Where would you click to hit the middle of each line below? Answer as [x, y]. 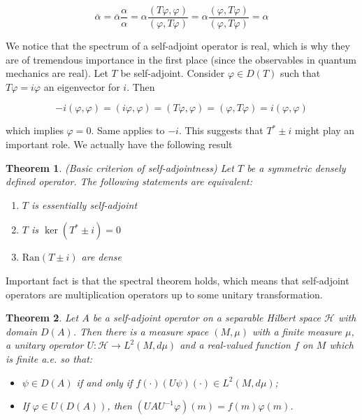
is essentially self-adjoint [84, 204]
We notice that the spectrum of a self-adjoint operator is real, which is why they [178, 46]
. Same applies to [128, 130]
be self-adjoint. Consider [173, 73]
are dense [101, 257]
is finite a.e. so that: [49, 358]
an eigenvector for [82, 86]
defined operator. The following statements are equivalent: [129, 181]
